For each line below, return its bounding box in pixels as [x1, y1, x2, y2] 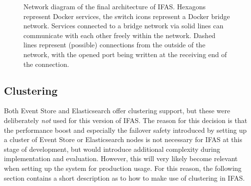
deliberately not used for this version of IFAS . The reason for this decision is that [4, 115, 248, 125]
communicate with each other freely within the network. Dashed [23, 30, 216, 40]
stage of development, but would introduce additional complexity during [4, 144, 220, 154]
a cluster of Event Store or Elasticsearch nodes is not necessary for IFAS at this [4, 134, 242, 145]
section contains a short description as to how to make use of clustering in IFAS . [4, 172, 245, 183]
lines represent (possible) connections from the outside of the [23, 40, 206, 50]
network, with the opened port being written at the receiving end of [23, 49, 227, 59]
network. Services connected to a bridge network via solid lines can [23, 21, 224, 31]
